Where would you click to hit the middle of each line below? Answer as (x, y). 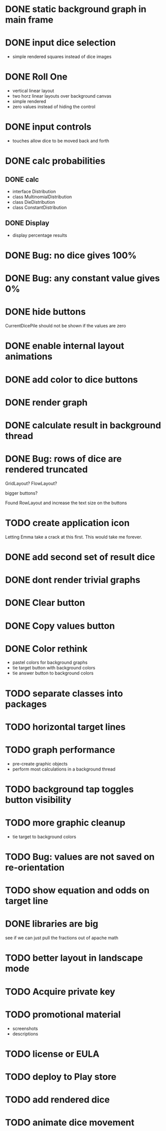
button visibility (38, 800)
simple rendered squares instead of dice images (62, 57)
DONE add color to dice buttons (72, 380)
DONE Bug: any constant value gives (83, 278)
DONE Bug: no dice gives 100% (71, 255)
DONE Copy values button (60, 626)
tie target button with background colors (54, 668)
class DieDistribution (34, 202)
